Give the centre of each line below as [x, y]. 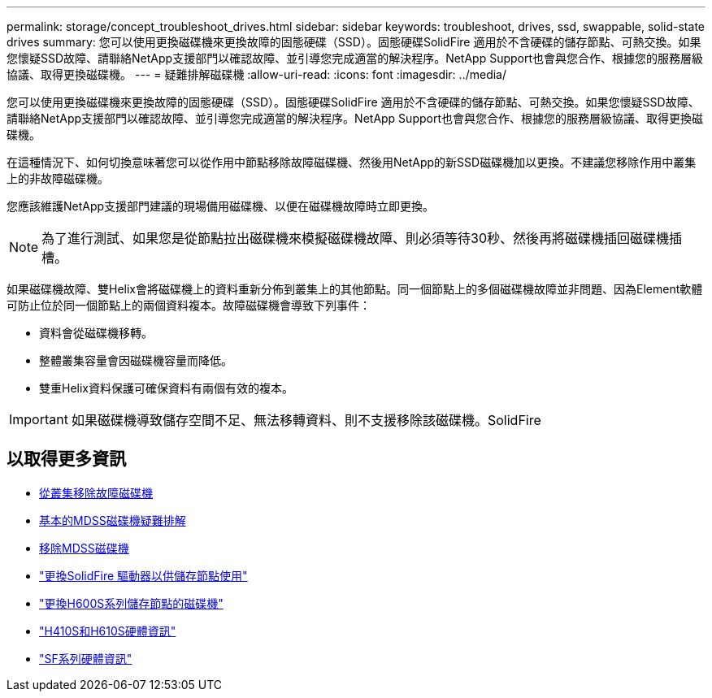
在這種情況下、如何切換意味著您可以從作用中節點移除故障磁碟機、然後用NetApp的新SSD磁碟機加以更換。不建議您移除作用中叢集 [352, 162]
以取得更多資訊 [66, 459]
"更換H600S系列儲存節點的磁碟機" [131, 603]
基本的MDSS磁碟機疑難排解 [113, 520]
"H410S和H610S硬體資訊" [108, 631]
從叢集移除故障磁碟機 [96, 492]
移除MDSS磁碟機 [84, 548]
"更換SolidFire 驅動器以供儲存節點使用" [143, 575]
